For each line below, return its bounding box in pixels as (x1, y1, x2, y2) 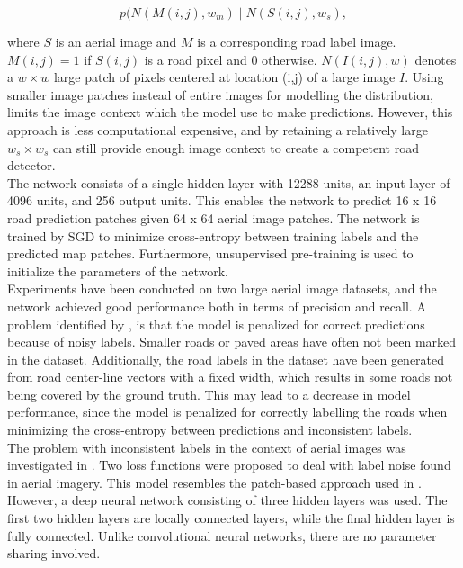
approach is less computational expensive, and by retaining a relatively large (7, 120, 428, 139)
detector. (7, 156, 56, 175)
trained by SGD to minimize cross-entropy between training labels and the (7, 226, 419, 245)
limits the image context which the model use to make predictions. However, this (7, 103, 453, 122)
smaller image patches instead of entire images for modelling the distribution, (7, 85, 433, 104)
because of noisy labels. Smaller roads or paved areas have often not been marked (7, 332, 457, 351)
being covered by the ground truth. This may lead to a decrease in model (7, 384, 411, 403)
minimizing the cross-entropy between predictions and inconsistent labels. (7, 420, 413, 439)
